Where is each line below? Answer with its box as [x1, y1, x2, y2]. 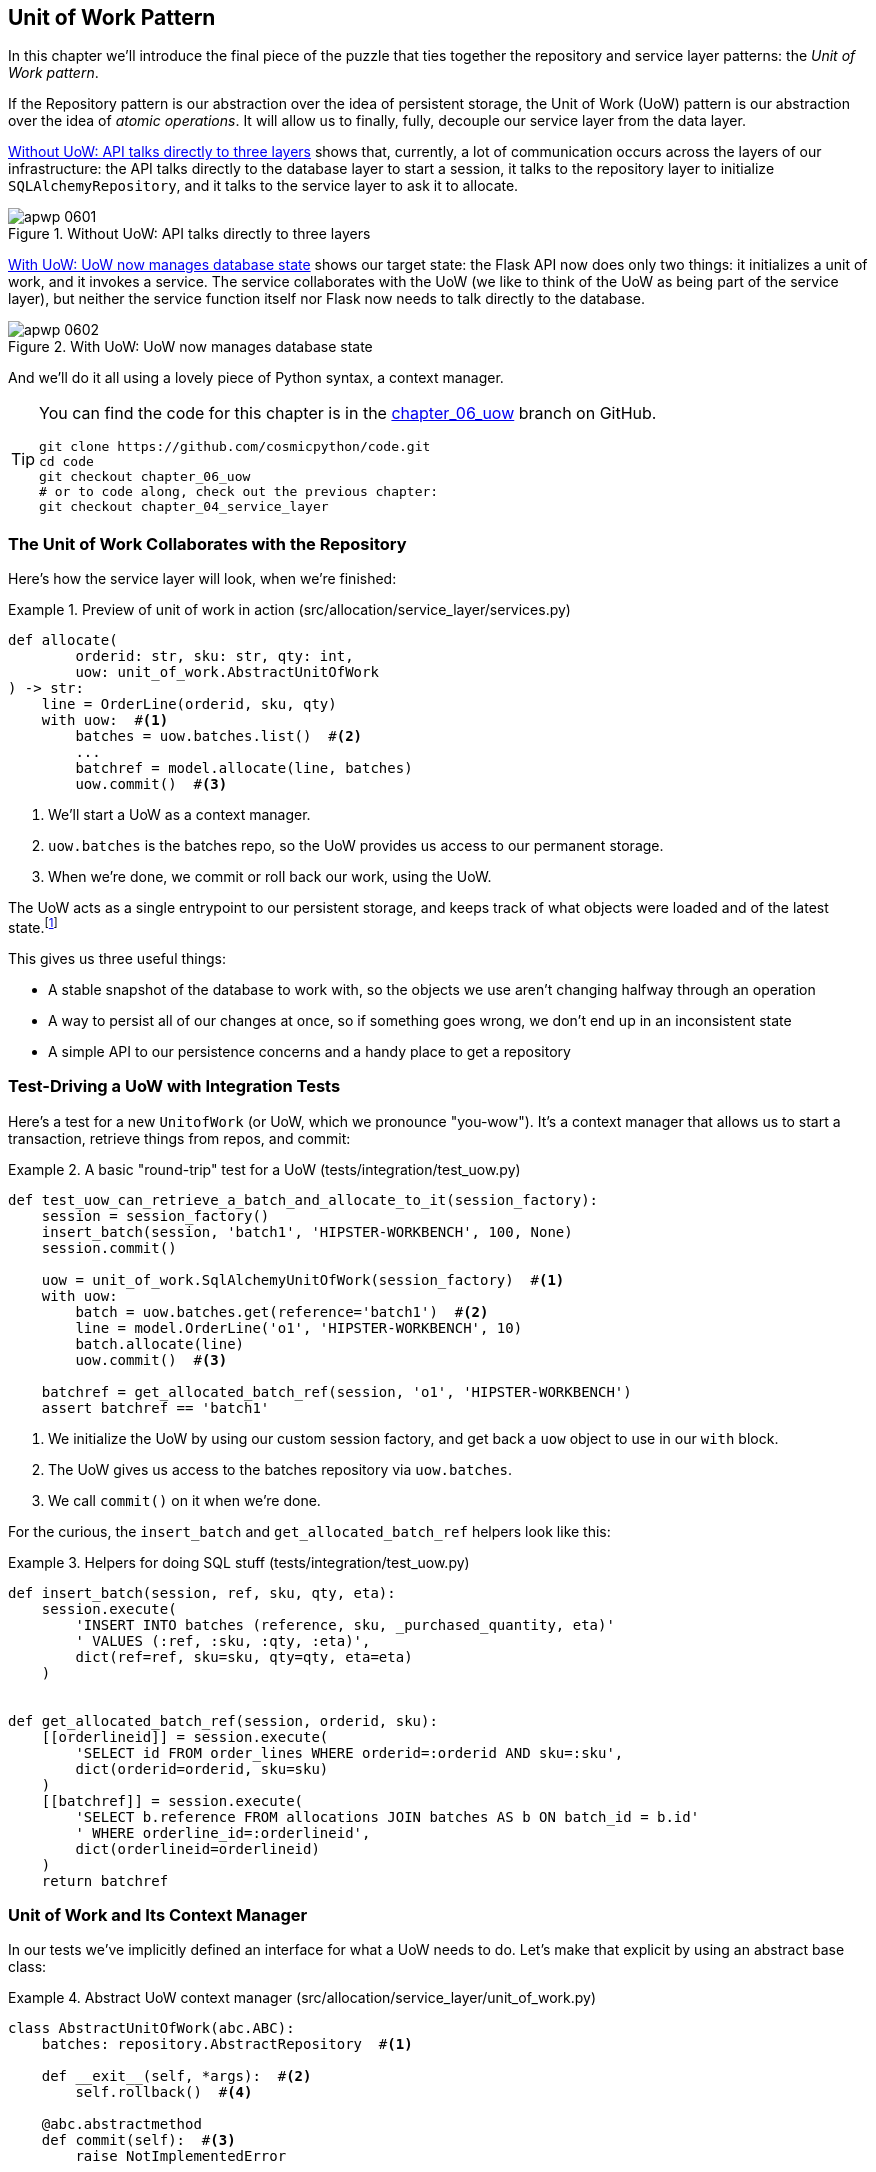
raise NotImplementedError [75, 2148, 287, 2165]
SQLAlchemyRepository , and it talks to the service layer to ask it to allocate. [8, 177, 519, 195]
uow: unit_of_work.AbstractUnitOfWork [75, 664, 379, 681]
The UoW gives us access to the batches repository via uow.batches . [48, 1460, 513, 1478]
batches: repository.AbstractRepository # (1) [41, 2036, 413, 2053]
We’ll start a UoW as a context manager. [48, 806, 311, 824]
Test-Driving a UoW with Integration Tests [8, 1076, 341, 1097]
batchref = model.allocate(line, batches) [75, 760, 413, 777]
